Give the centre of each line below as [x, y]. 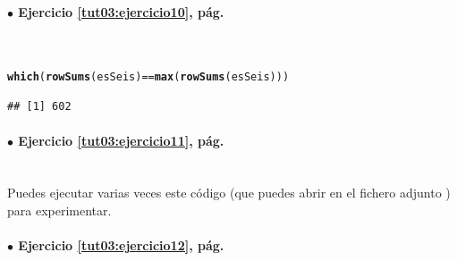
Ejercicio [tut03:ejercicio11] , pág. [121, 141]
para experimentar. [59, 210]
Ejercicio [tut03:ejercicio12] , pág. [121, 244]
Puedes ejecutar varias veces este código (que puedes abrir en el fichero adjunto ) [229, 193]
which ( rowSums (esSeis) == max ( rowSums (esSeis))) [148, 77]
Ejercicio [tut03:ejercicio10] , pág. [121, 11]
